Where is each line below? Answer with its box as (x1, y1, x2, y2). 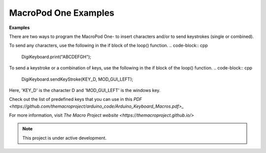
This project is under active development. (22, 135, 107, 141)
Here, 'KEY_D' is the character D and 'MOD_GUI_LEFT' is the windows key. (9, 87, 161, 93)
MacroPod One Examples (9, 7, 114, 18)
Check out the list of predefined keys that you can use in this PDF (9, 96, 142, 102)
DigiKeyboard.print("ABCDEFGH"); (21, 54, 92, 60)
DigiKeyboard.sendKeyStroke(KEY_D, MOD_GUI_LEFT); (21, 76, 133, 82)
